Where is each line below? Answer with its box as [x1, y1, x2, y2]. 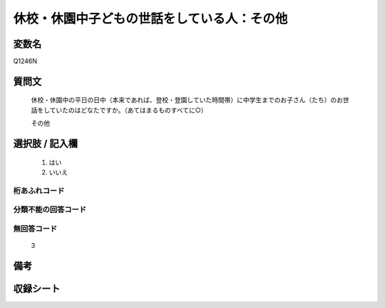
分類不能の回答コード [13, 204, 87, 214]
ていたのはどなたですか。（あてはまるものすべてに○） [49, 106, 207, 114]
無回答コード [13, 224, 58, 234]
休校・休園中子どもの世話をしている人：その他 [13, 11, 288, 26]
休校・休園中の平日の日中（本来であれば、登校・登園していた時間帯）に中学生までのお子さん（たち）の [31, 96, 337, 104]
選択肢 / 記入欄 [13, 138, 78, 150]
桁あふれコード [13, 186, 65, 196]
